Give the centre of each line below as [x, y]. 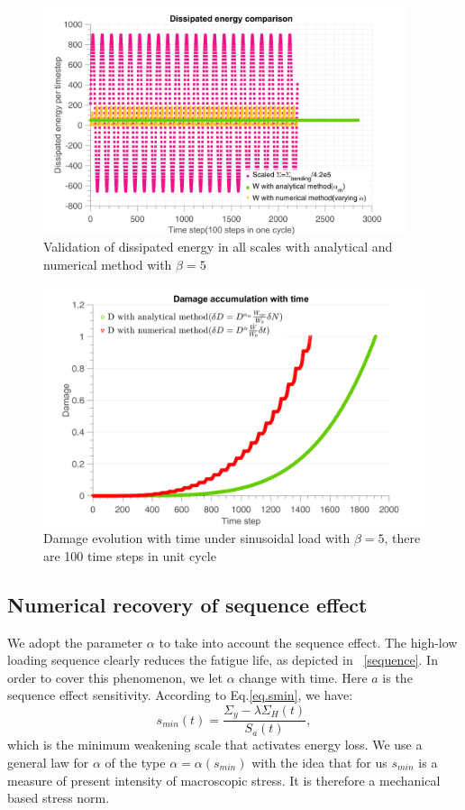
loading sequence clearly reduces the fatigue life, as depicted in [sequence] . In [223, 660]
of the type [135, 762]
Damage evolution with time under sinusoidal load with [197, 538]
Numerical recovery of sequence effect [187, 604]
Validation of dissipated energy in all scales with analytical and [218, 247]
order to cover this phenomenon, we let [115, 677]
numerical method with [108, 264]
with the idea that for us [319, 762]
